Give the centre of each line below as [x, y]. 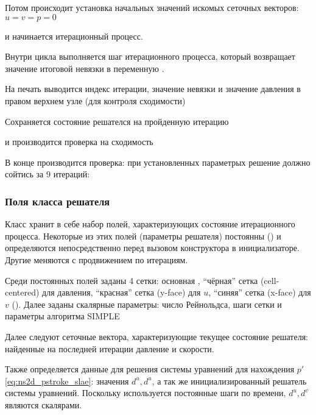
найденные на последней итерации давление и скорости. [110, 348]
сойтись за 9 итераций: [47, 174]
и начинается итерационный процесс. [74, 36]
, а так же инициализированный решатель [229, 381]
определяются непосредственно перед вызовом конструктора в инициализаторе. [152, 248]
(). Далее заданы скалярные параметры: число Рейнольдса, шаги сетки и [147, 304]
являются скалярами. [44, 404]
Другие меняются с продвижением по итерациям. [97, 259]
